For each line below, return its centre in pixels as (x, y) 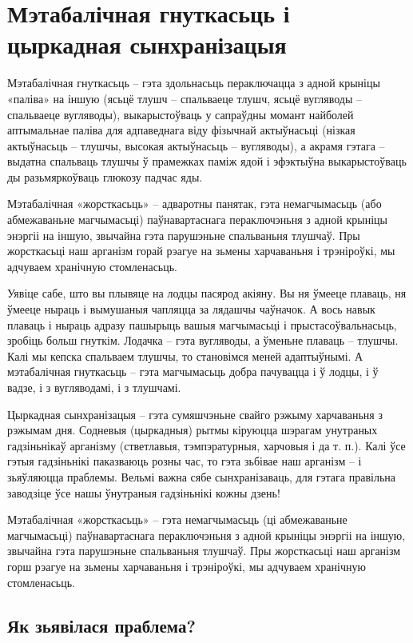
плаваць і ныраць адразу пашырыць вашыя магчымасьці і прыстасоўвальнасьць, (202, 324)
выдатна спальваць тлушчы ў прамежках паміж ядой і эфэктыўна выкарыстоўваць (207, 161)
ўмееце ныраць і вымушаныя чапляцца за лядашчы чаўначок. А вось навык (191, 309)
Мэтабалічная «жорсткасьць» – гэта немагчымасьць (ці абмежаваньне (177, 519)
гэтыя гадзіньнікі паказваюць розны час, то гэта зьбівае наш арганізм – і (185, 461)
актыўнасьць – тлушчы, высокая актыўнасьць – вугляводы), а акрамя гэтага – (196, 145)
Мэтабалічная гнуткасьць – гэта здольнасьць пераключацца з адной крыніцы (194, 83)
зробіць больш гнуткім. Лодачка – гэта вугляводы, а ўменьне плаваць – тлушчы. (203, 340)
